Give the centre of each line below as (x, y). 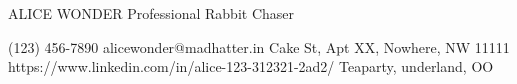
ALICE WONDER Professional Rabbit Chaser (151, 13)
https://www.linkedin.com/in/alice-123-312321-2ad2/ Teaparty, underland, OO (251, 66)
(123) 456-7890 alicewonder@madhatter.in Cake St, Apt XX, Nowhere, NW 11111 (259, 46)
